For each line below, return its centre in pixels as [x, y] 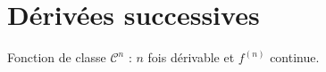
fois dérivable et [191, 57]
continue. [295, 57]
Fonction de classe [57, 57]
